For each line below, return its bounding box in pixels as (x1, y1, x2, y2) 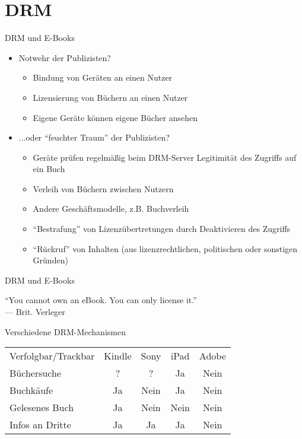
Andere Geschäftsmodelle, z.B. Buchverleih (33, 202, 189, 215)
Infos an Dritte (9, 418, 71, 432)
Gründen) (33, 254, 68, 266)
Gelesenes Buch (9, 400, 74, 415)
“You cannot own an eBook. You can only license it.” (5, 294, 197, 306)
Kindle (104, 349, 132, 363)
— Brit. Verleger (5, 306, 65, 318)
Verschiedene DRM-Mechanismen (5, 325, 126, 338)
